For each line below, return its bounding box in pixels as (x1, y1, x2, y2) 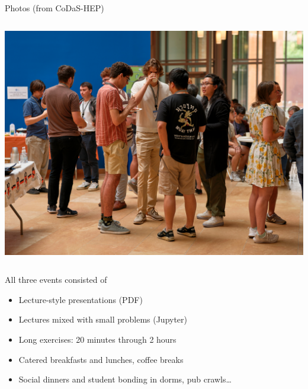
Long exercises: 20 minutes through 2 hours (18, 333, 177, 345)
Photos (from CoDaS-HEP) (5, 2, 104, 14)
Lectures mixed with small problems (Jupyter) (18, 313, 188, 326)
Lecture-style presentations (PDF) (18, 293, 143, 305)
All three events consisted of (5, 273, 107, 286)
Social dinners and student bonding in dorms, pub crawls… (18, 373, 232, 385)
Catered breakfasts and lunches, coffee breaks (18, 353, 184, 365)
